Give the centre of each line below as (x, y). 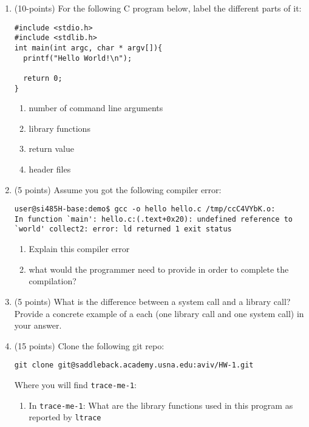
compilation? (53, 281)
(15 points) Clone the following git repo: (89, 345)
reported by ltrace (65, 417)
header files (50, 169)
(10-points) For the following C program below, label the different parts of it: (158, 8)
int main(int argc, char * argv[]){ (88, 48)
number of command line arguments (96, 108)
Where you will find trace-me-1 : (75, 384)
